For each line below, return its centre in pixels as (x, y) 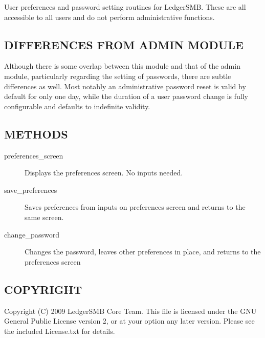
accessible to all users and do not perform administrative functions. (109, 17)
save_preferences (31, 190)
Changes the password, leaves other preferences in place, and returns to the (143, 252)
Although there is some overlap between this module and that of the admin (122, 66)
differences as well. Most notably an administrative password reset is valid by (125, 86)
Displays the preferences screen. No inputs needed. (104, 173)
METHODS (36, 134)
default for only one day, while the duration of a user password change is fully (126, 96)
